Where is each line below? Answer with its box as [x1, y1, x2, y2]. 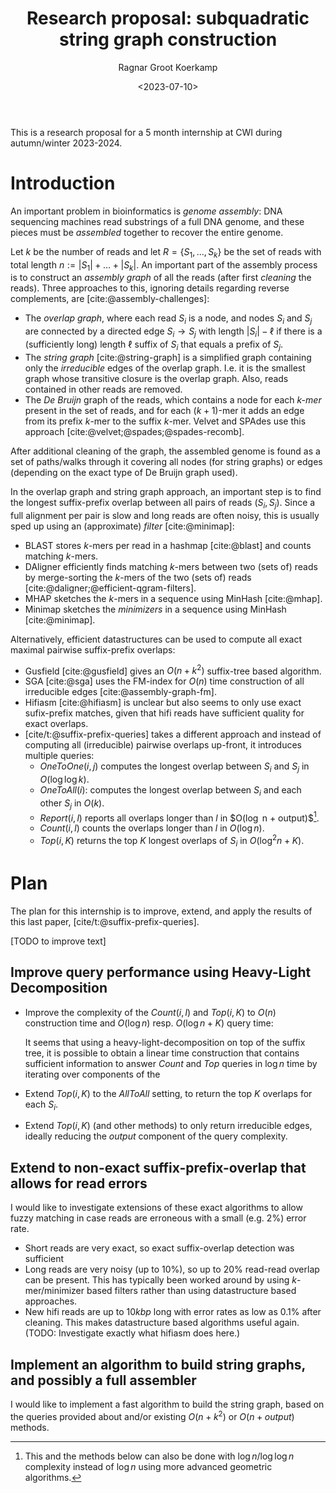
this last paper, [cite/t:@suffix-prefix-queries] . [10, 915, 200, 927]
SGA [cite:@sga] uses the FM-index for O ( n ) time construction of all [24, 675, 305, 687]
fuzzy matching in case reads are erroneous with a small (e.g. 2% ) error [10, 1212, 307, 1224]
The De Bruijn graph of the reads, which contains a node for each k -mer [24, 393, 322, 406]
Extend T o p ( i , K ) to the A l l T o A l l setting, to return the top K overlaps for [24, 1087, 313, 1099]
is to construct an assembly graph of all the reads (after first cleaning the [10, 272, 312, 284]
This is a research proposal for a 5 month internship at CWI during [10, 126, 283, 138]
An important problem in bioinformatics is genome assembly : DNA [10, 205, 283, 217]
